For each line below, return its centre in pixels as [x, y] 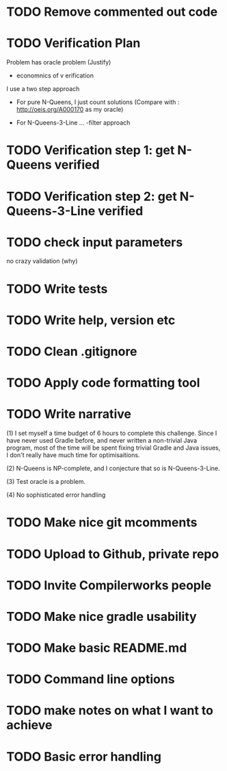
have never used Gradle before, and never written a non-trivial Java [102, 441]
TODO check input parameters [95, 242]
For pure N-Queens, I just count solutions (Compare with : [98, 102]
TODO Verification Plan [74, 44]
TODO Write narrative [69, 414]
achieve [29, 725]
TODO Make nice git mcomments [102, 523]
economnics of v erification [55, 75]
